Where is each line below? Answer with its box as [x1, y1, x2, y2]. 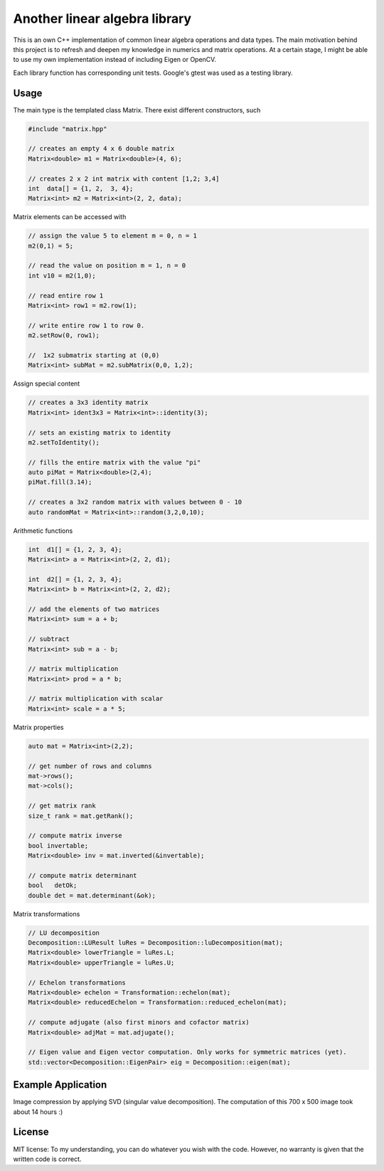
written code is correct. [13, 1155, 82, 1163]
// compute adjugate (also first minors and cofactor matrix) [28, 1018, 250, 1027]
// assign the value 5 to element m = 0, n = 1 [28, 232, 197, 240]
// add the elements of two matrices [28, 605, 160, 613]
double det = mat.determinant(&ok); [28, 891, 156, 899]
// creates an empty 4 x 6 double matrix [28, 144, 175, 153]
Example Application [13, 1079, 107, 1091]
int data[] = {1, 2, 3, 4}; [28, 184, 134, 192]
